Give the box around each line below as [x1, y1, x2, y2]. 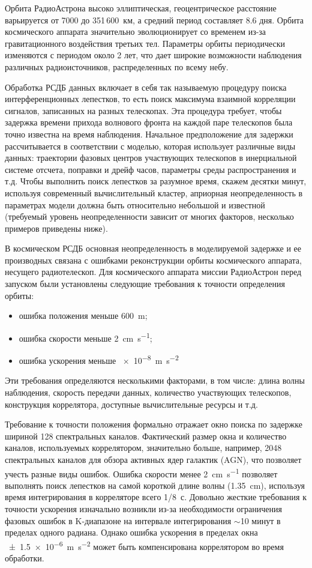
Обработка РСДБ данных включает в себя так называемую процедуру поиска [5, 80, 287, 93]
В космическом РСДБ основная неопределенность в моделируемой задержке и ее [5, 242, 302, 255]
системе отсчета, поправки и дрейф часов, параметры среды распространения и [5, 163, 296, 175]
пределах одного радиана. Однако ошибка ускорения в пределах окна [5, 526, 258, 539]
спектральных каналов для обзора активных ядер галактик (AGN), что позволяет [5, 453, 302, 465]
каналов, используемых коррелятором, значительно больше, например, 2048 [5, 441, 282, 454]
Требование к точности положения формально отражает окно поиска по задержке [5, 418, 302, 431]
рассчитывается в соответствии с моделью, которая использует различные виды [5, 139, 296, 152]
